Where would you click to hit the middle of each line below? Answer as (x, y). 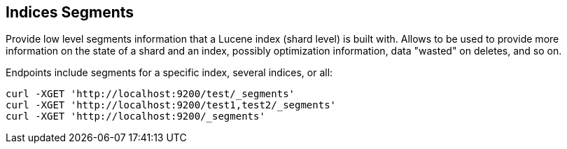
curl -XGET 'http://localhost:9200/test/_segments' (150, 94)
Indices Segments (70, 12)
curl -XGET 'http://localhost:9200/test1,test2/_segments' (171, 105)
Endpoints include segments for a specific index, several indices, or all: (169, 73)
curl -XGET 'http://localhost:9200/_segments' (135, 116)
